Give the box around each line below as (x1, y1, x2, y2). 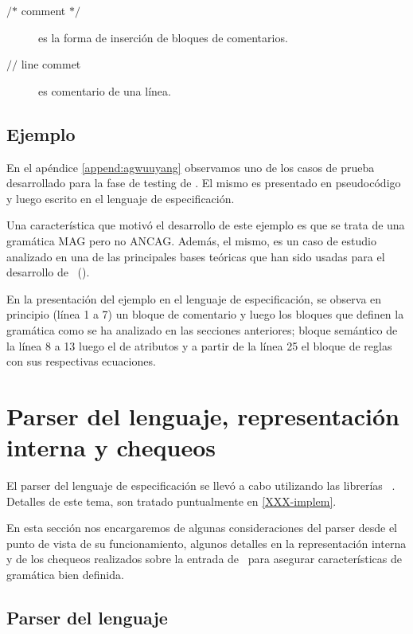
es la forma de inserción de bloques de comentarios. (38, 29, 288, 45)
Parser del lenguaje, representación (6, 399, 399, 432)
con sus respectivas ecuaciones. (6, 353, 156, 370)
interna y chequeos (6, 431, 216, 464)
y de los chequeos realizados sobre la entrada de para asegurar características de (6, 550, 403, 567)
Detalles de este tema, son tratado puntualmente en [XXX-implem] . (6, 492, 337, 509)
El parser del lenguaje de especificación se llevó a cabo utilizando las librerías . (6, 477, 395, 494)
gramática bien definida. (6, 566, 124, 582)
